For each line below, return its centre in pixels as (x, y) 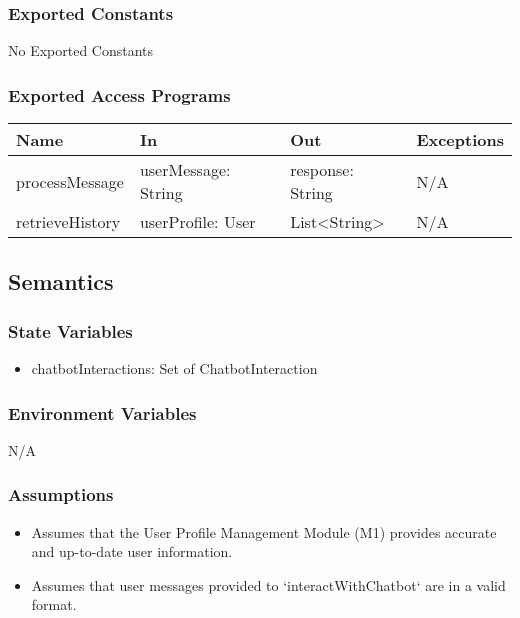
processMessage (70, 181)
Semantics (61, 281)
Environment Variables (102, 412)
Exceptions (460, 140)
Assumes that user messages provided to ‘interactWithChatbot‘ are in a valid (268, 584)
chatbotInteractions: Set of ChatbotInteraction (174, 368)
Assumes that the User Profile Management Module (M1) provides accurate (264, 531)
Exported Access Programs (119, 94)
